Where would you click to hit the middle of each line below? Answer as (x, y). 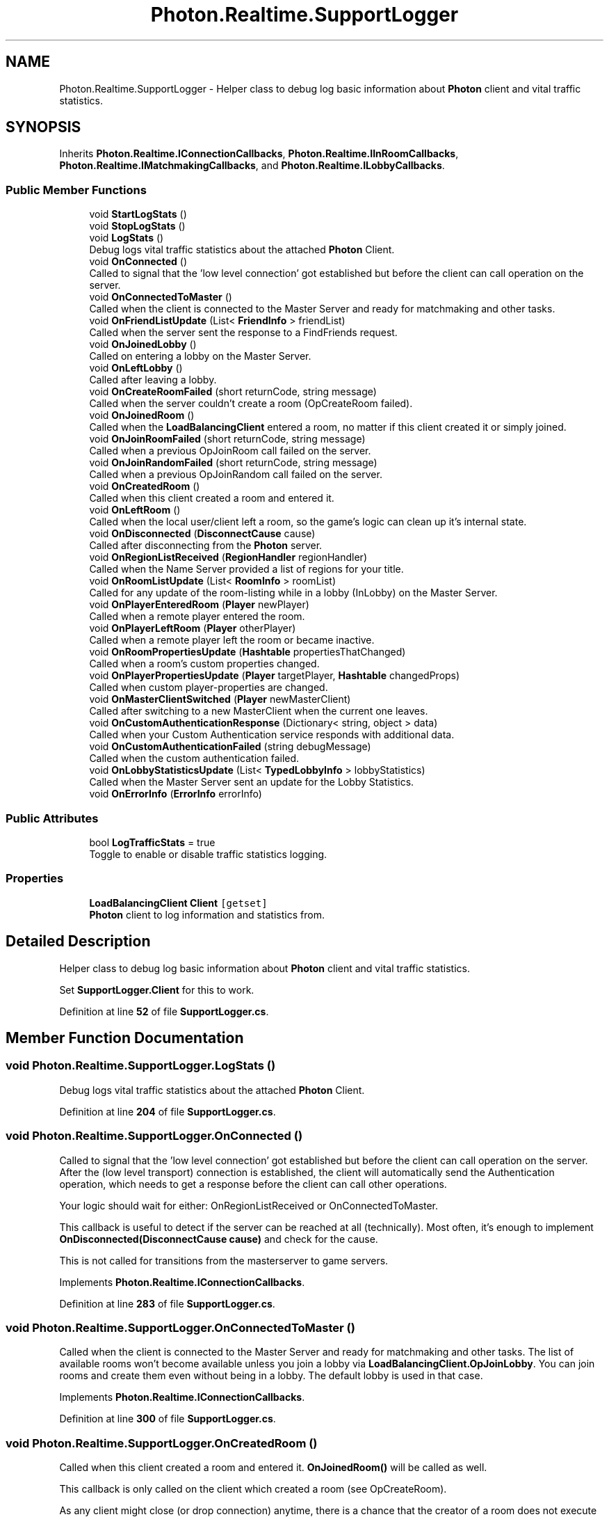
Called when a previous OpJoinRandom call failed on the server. (236, 475)
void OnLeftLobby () (136, 368)
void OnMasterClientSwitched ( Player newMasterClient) (220, 699)
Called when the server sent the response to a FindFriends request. (243, 333)
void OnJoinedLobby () (143, 344)
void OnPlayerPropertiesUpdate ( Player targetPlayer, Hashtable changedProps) (275, 676)
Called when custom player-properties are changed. (209, 688)
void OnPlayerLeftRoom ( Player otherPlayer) (193, 628)
